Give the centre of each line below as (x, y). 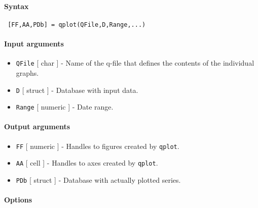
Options (18, 200)
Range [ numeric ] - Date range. (65, 107)
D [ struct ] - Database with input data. (77, 90)
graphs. (27, 72)
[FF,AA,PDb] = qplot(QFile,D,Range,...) (77, 24)
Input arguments (34, 44)
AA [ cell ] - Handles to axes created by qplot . (87, 163)
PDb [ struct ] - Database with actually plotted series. (98, 179)
